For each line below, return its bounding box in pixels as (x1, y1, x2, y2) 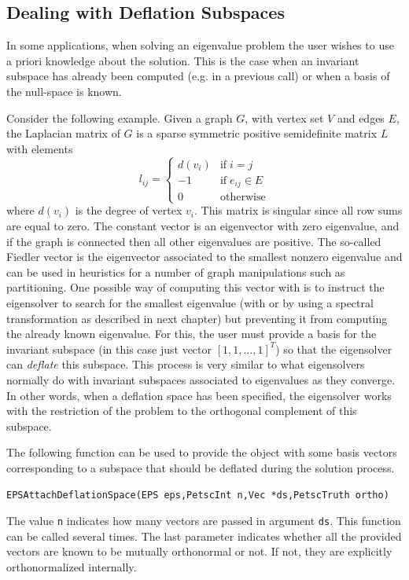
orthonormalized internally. (6, 558, 137, 574)
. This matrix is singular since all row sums (193, 202, 403, 218)
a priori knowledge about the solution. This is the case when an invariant (6, 52, 359, 68)
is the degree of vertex (75, 202, 182, 218)
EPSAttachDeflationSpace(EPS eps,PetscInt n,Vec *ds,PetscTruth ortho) (6, 489, 389, 501)
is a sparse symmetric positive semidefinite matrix (136, 125, 378, 141)
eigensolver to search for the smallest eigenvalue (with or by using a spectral (6, 294, 374, 310)
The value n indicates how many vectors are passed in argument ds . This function (6, 512, 401, 529)
